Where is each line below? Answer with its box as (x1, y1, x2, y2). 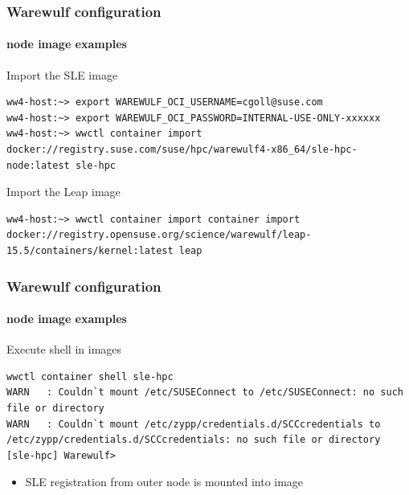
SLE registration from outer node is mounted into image (25, 473, 304, 490)
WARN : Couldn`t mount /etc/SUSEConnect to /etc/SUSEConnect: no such (6, 387, 403, 399)
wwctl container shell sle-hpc (6, 370, 174, 382)
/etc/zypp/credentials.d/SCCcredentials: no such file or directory (6, 434, 381, 446)
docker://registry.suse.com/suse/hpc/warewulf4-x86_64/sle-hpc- (6, 144, 358, 156)
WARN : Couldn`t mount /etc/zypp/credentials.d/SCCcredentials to (6, 418, 381, 430)
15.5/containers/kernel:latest (6, 244, 174, 256)
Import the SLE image (6, 66, 118, 83)
